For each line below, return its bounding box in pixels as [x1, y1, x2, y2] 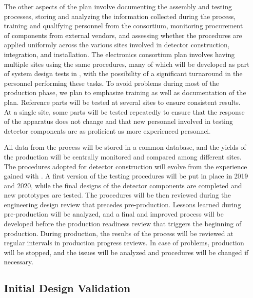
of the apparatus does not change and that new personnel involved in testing [4, 116, 233, 126]
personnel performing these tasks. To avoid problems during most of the [4, 78, 219, 88]
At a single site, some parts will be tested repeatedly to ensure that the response [4, 106, 245, 117]
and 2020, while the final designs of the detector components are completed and [4, 180, 242, 190]
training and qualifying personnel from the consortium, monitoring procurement [4, 20, 243, 31]
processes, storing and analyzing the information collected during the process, [4, 11, 236, 21]
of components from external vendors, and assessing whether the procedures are [4, 30, 242, 40]
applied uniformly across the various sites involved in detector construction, [4, 40, 230, 50]
